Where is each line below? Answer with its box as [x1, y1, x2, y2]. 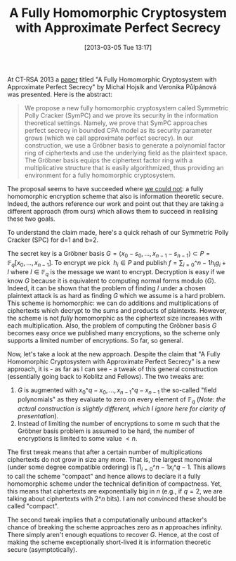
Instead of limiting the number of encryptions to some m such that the [17, 419, 220, 427]
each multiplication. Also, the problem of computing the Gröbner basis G [7, 321, 217, 330]
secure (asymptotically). [7, 545, 77, 553]
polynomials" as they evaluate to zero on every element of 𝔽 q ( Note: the [17, 395, 226, 405]
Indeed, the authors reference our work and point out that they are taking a [7, 199, 224, 208]
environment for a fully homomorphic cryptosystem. [24, 171, 176, 179]
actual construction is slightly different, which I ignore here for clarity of [17, 404, 226, 413]
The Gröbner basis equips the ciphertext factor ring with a [24, 156, 193, 165]
